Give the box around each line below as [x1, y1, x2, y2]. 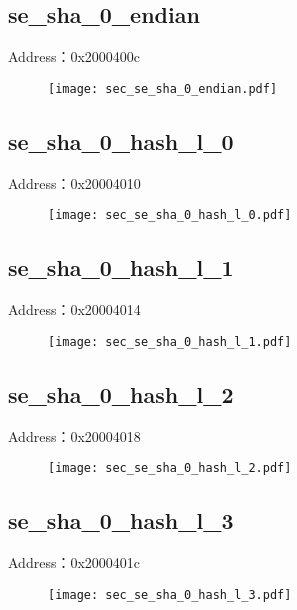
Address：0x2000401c [8, 552, 141, 573]
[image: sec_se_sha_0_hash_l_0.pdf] [48, 208, 292, 223]
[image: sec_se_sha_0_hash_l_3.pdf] [48, 587, 292, 602]
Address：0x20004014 [8, 299, 141, 320]
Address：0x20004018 [8, 425, 141, 446]
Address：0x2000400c [8, 46, 141, 67]
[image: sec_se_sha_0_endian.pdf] [48, 81, 278, 96]
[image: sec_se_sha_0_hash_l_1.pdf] [48, 334, 292, 349]
